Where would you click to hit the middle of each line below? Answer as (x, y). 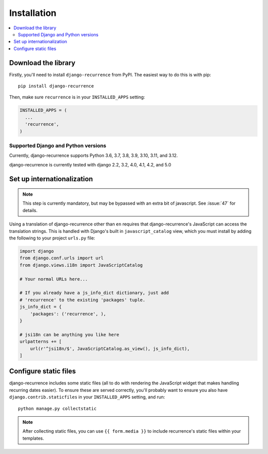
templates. (33, 438)
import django (37, 251)
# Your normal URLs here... (54, 279)
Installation (33, 13)
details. (30, 210)
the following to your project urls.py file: (52, 238)
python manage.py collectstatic (57, 408)
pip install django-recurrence (56, 86)
